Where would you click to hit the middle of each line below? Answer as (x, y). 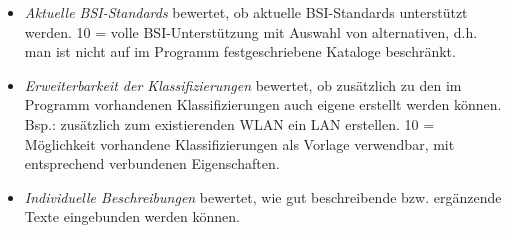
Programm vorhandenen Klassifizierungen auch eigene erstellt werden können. (263, 104)
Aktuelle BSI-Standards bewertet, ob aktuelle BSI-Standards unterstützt (246, 12)
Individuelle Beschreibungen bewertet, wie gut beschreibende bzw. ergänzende (263, 196)
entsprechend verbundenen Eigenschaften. (152, 163)
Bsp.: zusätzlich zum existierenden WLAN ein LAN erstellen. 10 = (229, 123)
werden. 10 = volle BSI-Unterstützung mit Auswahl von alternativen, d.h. (251, 31)
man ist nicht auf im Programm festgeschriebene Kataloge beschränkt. (240, 51)
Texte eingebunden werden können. (132, 216)
